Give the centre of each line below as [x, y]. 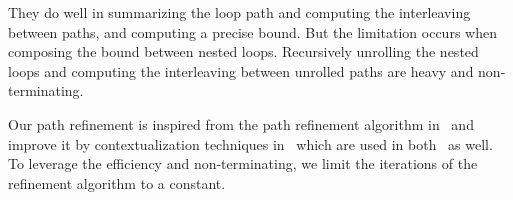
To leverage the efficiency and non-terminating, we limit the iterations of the [243, 163]
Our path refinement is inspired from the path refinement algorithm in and [241, 123]
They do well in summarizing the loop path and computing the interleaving [239, 12]
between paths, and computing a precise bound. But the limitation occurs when [252, 31]
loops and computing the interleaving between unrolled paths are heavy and [241, 70]
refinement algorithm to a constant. [117, 182]
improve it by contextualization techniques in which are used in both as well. [250, 143]
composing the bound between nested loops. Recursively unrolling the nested [243, 51]
